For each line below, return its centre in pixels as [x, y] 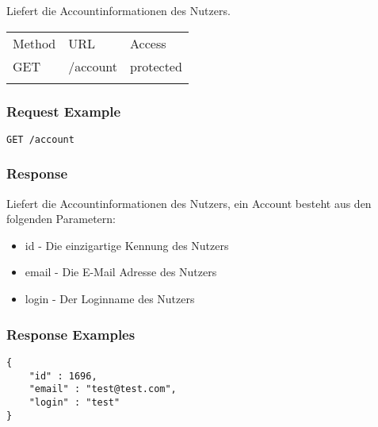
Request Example [64, 111]
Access [148, 43]
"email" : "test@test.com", [103, 389]
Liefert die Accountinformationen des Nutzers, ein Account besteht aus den [189, 203]
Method [34, 43]
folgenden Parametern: [61, 219]
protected [156, 66]
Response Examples [71, 334]
